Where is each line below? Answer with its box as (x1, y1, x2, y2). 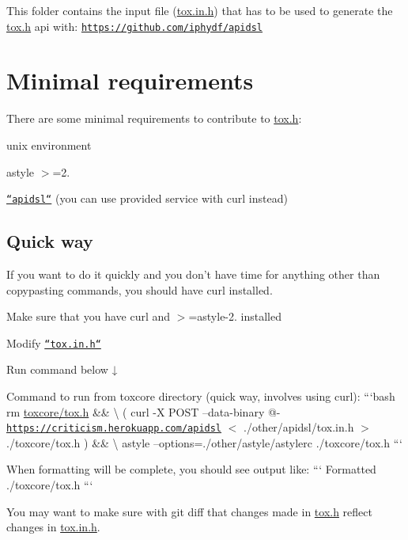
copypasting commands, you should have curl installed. (6, 281, 273, 298)
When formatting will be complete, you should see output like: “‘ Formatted (6, 461, 376, 477)
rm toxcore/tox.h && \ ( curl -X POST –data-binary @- (6, 403, 281, 420)
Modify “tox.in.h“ (6, 334, 101, 351)
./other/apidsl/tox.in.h (244, 419, 354, 435)
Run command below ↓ (6, 361, 118, 378)
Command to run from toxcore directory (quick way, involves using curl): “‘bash (6, 388, 395, 405)
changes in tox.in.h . (6, 519, 100, 535)
